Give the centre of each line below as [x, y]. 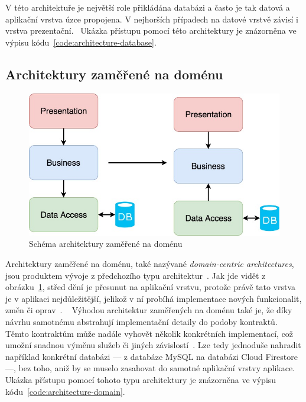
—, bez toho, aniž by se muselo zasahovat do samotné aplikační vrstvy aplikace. [150, 368]
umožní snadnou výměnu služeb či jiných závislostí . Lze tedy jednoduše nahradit [153, 345]
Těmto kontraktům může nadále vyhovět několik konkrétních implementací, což [149, 333]
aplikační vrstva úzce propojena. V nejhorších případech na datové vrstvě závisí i [152, 19]
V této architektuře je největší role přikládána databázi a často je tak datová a [148, 7]
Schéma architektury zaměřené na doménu [106, 244]
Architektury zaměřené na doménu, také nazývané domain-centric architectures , [150, 264]
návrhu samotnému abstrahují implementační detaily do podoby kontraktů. [141, 322]
